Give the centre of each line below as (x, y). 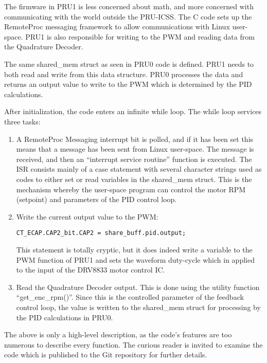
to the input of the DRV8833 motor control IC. (91, 270)
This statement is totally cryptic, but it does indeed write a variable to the (134, 249)
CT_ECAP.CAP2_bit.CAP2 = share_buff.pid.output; (101, 233)
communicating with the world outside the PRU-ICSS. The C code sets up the (128, 16)
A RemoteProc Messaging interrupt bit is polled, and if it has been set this (135, 139)
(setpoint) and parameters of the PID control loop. (96, 199)
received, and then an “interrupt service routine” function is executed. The (134, 159)
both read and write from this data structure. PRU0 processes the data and (124, 74)
